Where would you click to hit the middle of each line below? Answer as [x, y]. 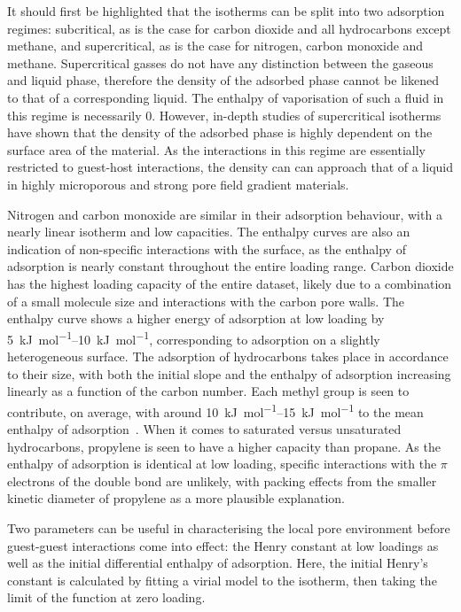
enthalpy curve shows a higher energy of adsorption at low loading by [196, 318]
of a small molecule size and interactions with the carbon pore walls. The [206, 301]
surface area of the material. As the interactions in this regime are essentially [216, 149]
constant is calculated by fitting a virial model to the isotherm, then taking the [222, 580]
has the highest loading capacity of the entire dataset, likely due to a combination [230, 283]
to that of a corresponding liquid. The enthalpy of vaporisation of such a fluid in [226, 97]
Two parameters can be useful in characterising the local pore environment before [229, 527]
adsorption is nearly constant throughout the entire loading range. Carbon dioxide [230, 266]
